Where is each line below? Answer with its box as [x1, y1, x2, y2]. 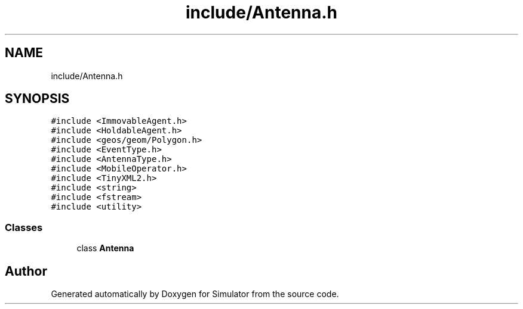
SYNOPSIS [5, 91, 70, 107]
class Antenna [76, 243, 134, 254]
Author [5, 263, 47, 279]
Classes [5, 221, 43, 233]
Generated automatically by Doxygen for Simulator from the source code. [51, 289, 339, 299]
